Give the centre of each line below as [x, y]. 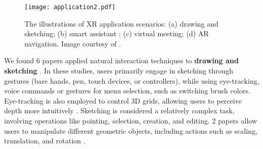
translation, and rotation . [45, 141]
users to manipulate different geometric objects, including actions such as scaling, [131, 130]
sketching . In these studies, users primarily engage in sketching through [119, 71]
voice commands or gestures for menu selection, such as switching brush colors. [127, 91]
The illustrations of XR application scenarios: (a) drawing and [122, 23]
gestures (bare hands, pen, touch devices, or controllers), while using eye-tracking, [132, 80]
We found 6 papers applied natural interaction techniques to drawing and [122, 60]
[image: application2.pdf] [70, 7]
